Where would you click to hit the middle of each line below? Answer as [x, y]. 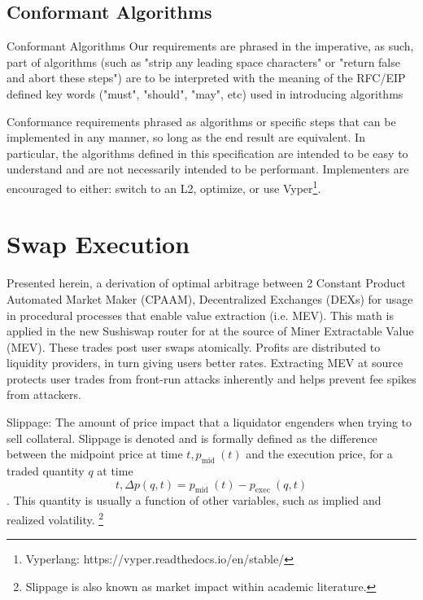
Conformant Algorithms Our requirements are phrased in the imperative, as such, [210, 46]
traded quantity [46, 471]
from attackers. [44, 394]
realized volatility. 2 [55, 518]
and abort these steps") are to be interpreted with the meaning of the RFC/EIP [206, 78]
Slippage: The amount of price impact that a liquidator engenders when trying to [209, 422]
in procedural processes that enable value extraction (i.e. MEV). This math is [200, 315]
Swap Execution [98, 244]
